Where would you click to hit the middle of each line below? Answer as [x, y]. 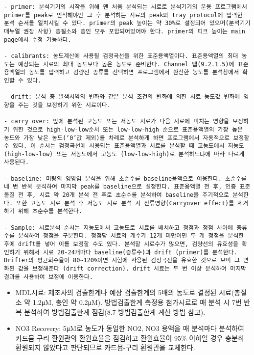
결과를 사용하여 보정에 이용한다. [48, 277]
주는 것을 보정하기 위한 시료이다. [64, 105]
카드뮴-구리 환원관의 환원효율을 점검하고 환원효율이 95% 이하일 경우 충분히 [130, 338]
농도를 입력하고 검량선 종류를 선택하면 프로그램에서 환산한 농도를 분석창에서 [134, 72]
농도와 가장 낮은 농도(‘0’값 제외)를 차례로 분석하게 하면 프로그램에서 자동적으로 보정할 [127, 138]
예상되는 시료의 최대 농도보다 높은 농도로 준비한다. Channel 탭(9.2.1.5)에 [126, 64]
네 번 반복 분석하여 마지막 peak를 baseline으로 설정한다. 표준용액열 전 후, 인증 [120, 187]
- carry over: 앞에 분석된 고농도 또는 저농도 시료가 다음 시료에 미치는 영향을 [117, 122]
